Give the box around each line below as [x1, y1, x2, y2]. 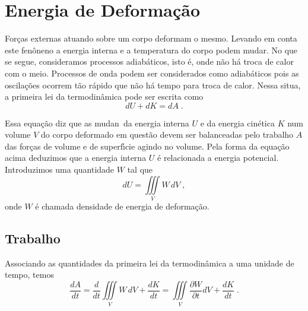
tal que [127, 163, 153, 176]
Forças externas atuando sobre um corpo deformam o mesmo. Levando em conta [5, 32, 297, 45]
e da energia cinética [200, 116, 275, 129]
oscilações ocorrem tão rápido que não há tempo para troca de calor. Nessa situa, [5, 78, 301, 91]
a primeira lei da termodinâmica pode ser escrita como [5, 90, 204, 103]
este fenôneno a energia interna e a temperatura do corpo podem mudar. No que [5, 43, 298, 56]
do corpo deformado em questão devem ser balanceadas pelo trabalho [41, 128, 294, 141]
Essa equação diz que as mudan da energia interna [5, 116, 189, 129]
